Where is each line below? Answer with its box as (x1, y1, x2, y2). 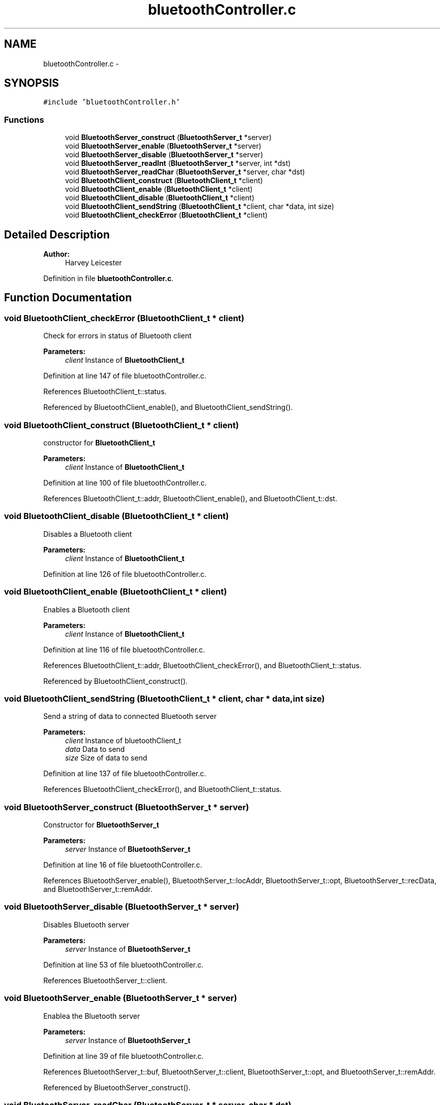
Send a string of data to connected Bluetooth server (43, 712, 217, 721)
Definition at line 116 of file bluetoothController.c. (43, 645, 205, 654)
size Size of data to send (65, 753, 147, 763)
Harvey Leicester (65, 258, 122, 267)
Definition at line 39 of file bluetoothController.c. (43, 1051, 204, 1060)
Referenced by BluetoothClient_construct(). (43, 676, 188, 685)
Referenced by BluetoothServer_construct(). (43, 1083, 191, 1092)
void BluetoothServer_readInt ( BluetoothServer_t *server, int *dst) (65, 159, 291, 168)
